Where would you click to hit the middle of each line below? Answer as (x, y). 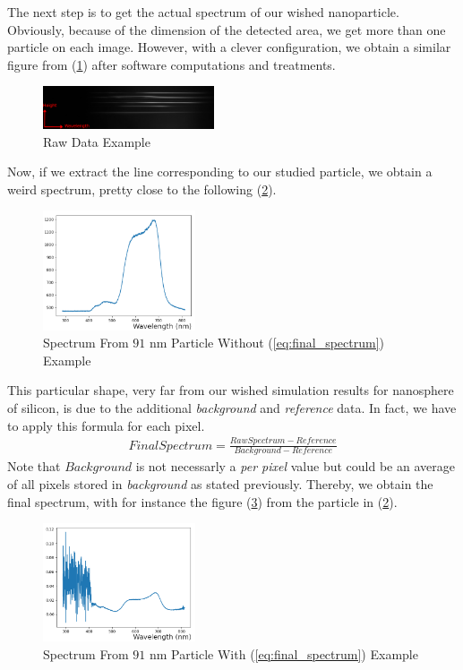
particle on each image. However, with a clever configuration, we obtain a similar (229, 47)
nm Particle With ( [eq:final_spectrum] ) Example (283, 653)
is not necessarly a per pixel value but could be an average (295, 466)
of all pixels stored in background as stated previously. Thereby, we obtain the (220, 484)
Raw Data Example (97, 141)
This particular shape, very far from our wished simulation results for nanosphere (231, 390)
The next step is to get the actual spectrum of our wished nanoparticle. (203, 12)
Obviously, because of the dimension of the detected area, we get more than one (227, 29)
